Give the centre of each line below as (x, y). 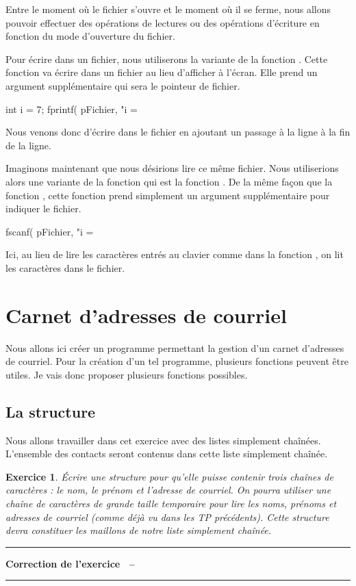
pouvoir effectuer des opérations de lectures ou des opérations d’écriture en (163, 22)
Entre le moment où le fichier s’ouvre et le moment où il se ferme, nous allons (168, 9)
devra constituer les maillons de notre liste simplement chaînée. (139, 530)
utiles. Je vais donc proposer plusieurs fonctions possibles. (127, 374)
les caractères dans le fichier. (65, 267)
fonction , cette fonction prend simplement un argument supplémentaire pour (168, 195)
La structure (51, 411)
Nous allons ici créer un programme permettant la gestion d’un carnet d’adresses (175, 347)
